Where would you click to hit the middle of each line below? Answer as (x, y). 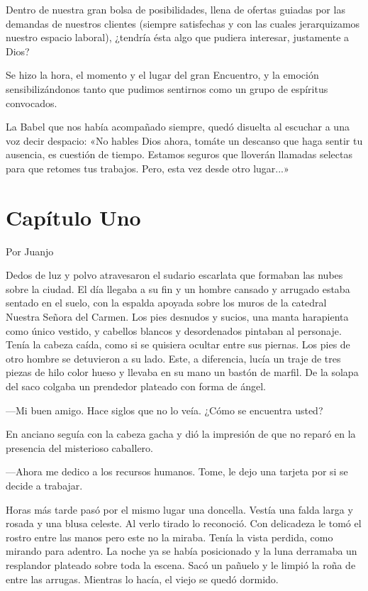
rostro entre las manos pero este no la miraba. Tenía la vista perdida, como (169, 537)
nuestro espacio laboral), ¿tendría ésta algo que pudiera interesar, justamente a (178, 37)
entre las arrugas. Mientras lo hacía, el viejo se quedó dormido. (142, 579)
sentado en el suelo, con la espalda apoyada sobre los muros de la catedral (166, 303)
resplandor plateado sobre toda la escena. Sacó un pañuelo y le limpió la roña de (181, 564)
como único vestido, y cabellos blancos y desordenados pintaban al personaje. (174, 330)
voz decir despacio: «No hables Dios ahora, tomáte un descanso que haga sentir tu (184, 140)
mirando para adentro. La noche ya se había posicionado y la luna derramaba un (182, 551)
